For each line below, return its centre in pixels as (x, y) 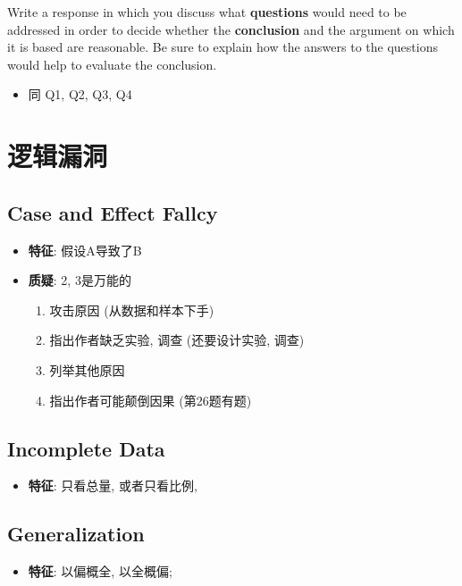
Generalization (76, 534)
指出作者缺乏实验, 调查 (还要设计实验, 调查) (177, 340)
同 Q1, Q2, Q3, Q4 (80, 94)
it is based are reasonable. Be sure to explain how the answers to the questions (223, 47)
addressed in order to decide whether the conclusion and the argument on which (231, 29)
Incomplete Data (86, 448)
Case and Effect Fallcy (113, 212)
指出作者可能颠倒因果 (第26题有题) (151, 400)
